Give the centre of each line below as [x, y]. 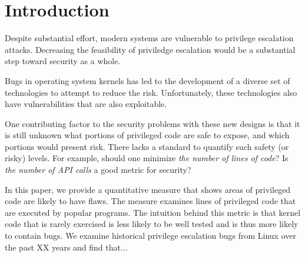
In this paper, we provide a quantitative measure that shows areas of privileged [148, 189]
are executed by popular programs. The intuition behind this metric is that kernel [153, 212]
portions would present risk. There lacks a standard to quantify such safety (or [147, 146]
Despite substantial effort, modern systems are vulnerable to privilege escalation [149, 38]
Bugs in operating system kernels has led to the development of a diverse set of [147, 80]
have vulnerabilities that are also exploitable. [86, 104]
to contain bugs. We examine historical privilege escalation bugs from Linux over [150, 236]
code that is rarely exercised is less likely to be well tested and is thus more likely [152, 224]
